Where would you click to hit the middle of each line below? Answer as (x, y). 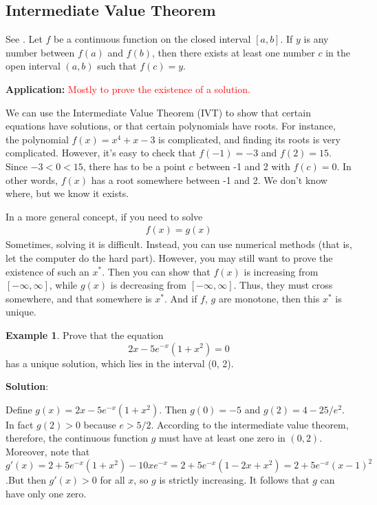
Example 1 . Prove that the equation (85, 334)
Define (19, 409)
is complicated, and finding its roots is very (249, 139)
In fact (20, 424)
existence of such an (47, 271)
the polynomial (37, 139)
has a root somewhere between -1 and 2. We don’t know (209, 179)
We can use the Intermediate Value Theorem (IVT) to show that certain (158, 112)
